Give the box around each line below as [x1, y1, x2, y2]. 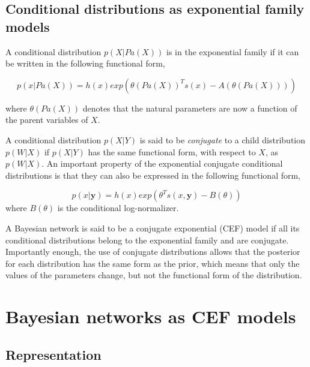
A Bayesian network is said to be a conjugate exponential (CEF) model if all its [5, 221, 300, 234]
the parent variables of [5, 113, 88, 126]
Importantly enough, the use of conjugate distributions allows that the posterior [5, 245, 300, 258]
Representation [5, 345, 102, 363]
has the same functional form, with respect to [88, 145, 256, 158]
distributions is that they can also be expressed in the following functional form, [5, 169, 301, 181]
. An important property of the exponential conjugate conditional [41, 157, 283, 170]
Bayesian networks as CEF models [5, 304, 296, 329]
